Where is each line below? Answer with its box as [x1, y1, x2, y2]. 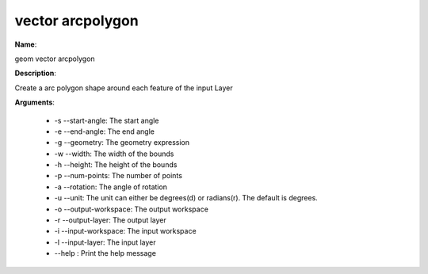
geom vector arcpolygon [14, 54, 95, 63]
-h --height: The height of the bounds [54, 160, 178, 169]
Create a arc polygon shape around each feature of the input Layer [14, 83, 233, 93]
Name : [14, 40, 37, 49]
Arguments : [14, 97, 55, 107]
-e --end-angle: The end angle [54, 127, 155, 136]
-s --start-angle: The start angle [54, 116, 159, 125]
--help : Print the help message [54, 249, 156, 258]
